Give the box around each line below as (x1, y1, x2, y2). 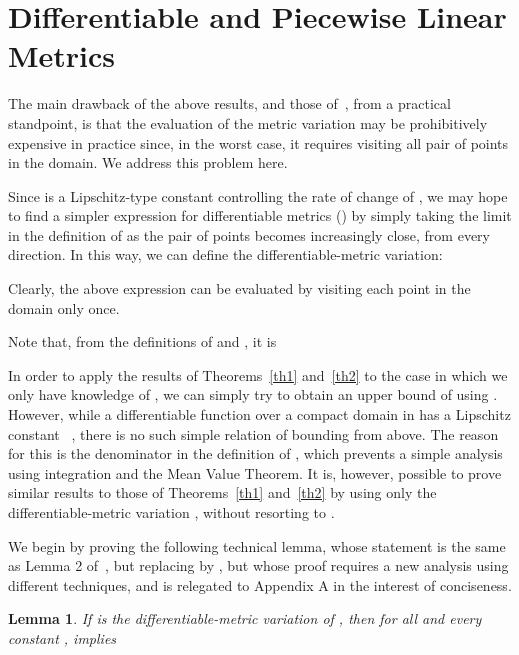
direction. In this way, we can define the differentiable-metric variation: (8, 244, 443, 265)
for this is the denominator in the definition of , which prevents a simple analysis (8, 443, 503, 464)
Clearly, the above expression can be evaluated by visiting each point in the (8, 278, 471, 299)
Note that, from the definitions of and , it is (8, 331, 277, 352)
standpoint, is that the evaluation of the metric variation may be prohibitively (8, 112, 488, 133)
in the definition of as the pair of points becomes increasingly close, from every (8, 224, 490, 245)
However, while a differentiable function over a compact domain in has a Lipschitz (8, 404, 511, 425)
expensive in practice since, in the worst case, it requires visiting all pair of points (8, 132, 509, 153)
